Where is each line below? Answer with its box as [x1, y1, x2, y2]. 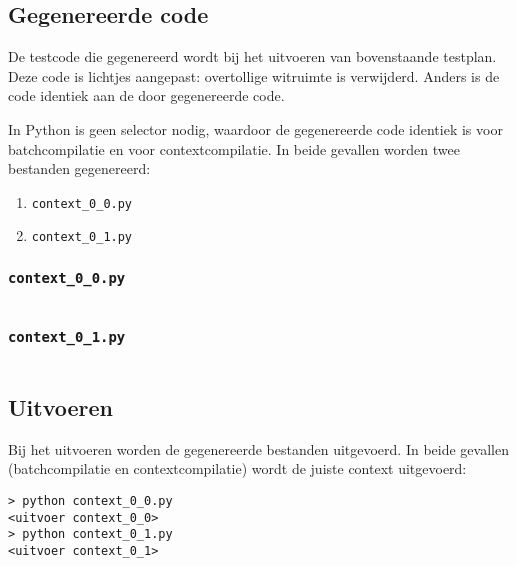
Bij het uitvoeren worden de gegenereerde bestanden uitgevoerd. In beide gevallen [8, 438, 509, 459]
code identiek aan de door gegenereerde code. [8, 85, 285, 106]
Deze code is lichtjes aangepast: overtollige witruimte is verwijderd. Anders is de [8, 65, 500, 86]
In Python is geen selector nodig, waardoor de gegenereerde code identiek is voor [8, 118, 503, 139]
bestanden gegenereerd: [8, 158, 151, 179]
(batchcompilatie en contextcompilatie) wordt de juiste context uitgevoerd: [8, 458, 467, 479]
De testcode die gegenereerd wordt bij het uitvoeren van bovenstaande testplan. [8, 46, 497, 67]
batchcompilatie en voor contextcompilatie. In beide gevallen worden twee [8, 138, 460, 159]
